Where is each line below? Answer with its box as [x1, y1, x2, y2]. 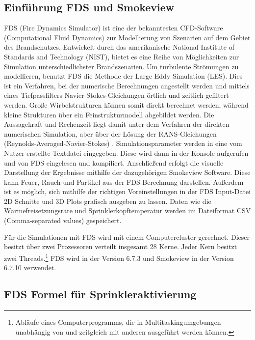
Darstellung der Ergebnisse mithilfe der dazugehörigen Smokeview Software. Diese [4, 167, 251, 177]
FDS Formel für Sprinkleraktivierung [4, 286, 197, 302]
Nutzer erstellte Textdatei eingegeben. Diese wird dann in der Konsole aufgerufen [4, 147, 249, 158]
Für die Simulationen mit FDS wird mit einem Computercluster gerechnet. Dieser [4, 231, 250, 242]
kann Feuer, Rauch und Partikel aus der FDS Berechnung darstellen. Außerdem [4, 176, 244, 187]
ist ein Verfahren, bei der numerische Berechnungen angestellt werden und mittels [4, 80, 250, 90]
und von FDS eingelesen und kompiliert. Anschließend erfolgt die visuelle [4, 157, 224, 168]
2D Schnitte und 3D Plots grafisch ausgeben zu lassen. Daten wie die [4, 196, 211, 206]
